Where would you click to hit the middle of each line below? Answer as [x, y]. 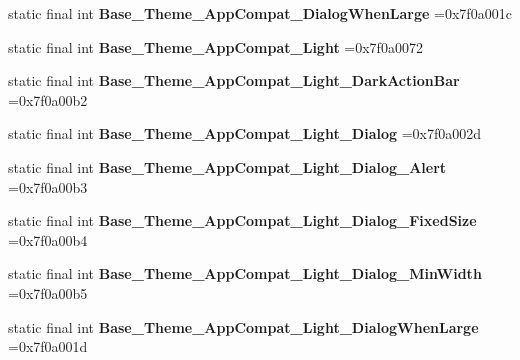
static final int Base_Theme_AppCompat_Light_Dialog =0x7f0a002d [245, 133]
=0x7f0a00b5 [48, 292]
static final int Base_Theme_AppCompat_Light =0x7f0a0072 [215, 46]
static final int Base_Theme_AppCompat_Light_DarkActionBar [234, 80]
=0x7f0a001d [48, 346]
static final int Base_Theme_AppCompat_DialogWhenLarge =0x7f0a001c [260, 13]
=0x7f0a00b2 [48, 99]
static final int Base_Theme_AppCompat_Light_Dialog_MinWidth [245, 273]
